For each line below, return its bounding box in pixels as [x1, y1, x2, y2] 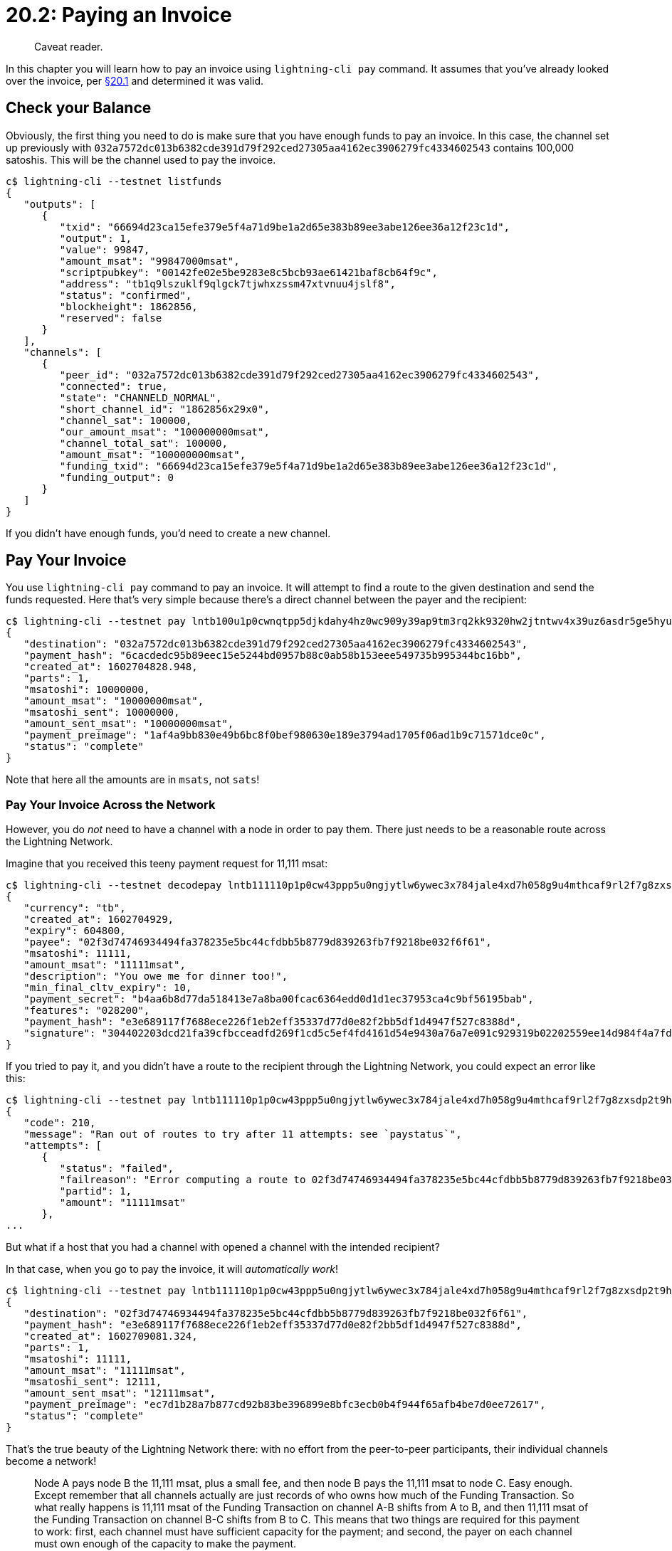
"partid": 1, [59, 1185, 132, 1197]
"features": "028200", [23, 1005, 150, 1017]
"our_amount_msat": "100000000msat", [59, 425, 270, 438]
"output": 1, [59, 232, 132, 244]
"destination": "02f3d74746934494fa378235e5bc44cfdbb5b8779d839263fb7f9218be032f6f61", [23, 1308, 528, 1320]
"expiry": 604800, [23, 925, 126, 937]
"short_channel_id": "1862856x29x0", [59, 403, 270, 415]
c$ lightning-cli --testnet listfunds [6, 175, 222, 187]
